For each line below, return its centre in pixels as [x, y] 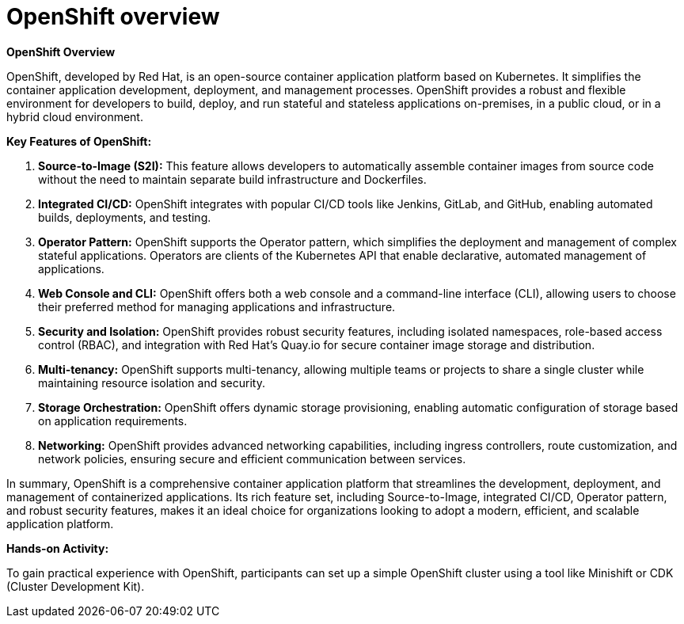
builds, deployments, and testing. [125, 217]
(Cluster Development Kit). [76, 586]
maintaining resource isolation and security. [152, 382]
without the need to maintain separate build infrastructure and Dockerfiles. [232, 179]
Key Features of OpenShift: [79, 141]
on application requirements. [113, 420]
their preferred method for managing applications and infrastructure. [217, 306]
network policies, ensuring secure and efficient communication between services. [252, 458]
